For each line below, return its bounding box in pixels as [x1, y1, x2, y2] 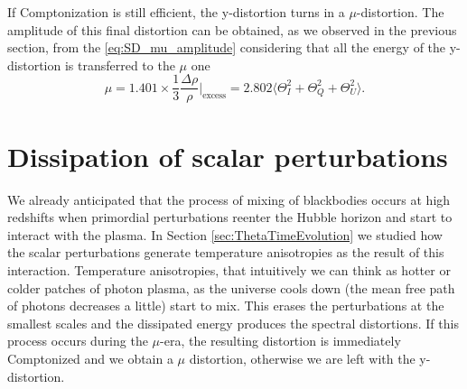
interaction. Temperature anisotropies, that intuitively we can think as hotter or [7, 260, 451, 279]
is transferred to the [64, 55, 175, 74]
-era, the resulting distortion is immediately [160, 331, 401, 350]
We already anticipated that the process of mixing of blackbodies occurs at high [7, 190, 451, 208]
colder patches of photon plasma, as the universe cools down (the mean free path [7, 278, 455, 297]
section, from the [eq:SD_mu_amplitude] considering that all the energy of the [7, 38, 446, 57]
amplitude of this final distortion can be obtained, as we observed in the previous [7, 20, 457, 39]
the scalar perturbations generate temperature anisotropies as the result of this [7, 243, 444, 262]
